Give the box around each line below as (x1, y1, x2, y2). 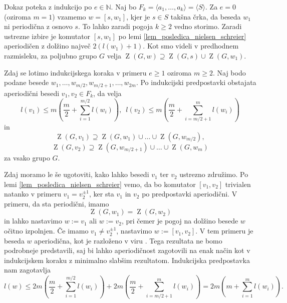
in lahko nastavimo (4, 215, 62, 226)
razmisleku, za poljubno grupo (4, 50, 97, 60)
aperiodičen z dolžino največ (4, 40, 91, 51)
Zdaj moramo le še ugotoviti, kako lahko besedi (4, 169, 149, 179)
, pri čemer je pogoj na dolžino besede (121, 215, 238, 226)
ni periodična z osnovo (4, 21, 73, 31)
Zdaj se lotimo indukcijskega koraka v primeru (4, 67, 147, 77)
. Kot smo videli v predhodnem (143, 40, 239, 51)
